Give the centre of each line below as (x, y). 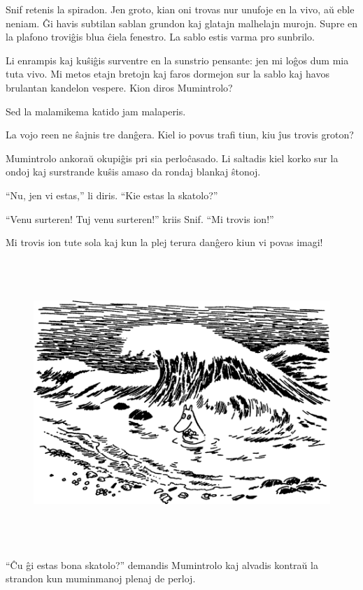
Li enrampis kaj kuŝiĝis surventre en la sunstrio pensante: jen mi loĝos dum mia (177, 60)
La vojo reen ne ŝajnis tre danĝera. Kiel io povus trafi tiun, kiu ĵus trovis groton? (180, 135)
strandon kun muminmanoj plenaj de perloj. (101, 578)
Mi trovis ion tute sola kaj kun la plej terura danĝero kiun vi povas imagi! (164, 242)
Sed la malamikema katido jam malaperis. (96, 111)
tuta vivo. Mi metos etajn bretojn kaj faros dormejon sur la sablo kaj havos (168, 74)
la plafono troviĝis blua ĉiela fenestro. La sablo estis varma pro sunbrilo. (160, 37)
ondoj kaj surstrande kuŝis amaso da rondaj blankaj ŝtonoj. (133, 172)
